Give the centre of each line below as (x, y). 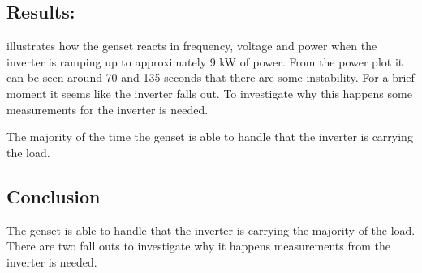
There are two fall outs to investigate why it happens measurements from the (198, 246)
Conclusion (54, 196)
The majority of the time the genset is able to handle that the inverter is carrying (210, 136)
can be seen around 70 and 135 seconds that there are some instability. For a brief (211, 77)
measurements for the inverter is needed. (108, 109)
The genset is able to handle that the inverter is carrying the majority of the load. (211, 230)
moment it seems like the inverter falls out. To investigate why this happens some (209, 93)
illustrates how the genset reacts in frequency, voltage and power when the (192, 46)
